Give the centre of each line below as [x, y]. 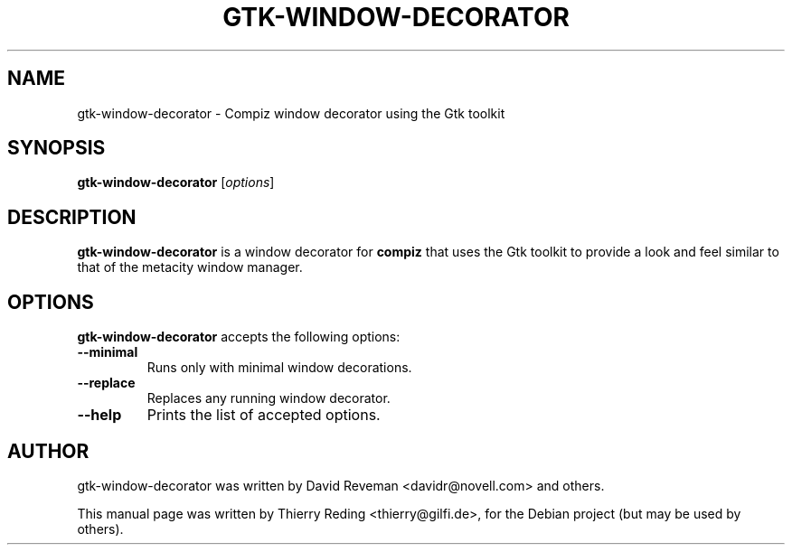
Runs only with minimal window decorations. [279, 368]
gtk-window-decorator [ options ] [176, 182]
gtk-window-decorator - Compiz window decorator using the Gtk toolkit [291, 113]
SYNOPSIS [57, 148]
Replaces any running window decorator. [269, 398]
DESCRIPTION [72, 217]
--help [99, 415]
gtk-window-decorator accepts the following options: [239, 337]
